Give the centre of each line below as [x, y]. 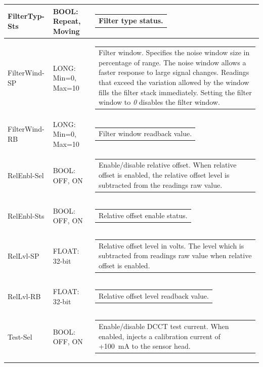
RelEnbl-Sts [26, 215]
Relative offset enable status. [143, 215]
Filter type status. [131, 21]
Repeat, [67, 21]
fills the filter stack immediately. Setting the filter [175, 92]
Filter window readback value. [145, 133]
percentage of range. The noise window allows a [172, 62]
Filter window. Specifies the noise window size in [174, 52]
